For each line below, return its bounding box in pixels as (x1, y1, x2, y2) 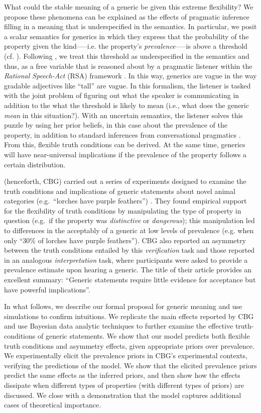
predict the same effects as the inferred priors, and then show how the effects (4, 370, 240, 380)
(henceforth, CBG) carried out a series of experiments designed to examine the (4, 176, 246, 186)
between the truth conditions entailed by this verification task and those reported (4, 245, 255, 255)
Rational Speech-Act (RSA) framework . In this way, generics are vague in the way (4, 70, 257, 81)
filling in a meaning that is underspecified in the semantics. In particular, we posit (4, 21, 257, 32)
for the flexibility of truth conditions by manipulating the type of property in (4, 205, 241, 216)
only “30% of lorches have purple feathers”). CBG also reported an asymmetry (4, 235, 246, 245)
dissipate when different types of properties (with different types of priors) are (4, 379, 244, 390)
